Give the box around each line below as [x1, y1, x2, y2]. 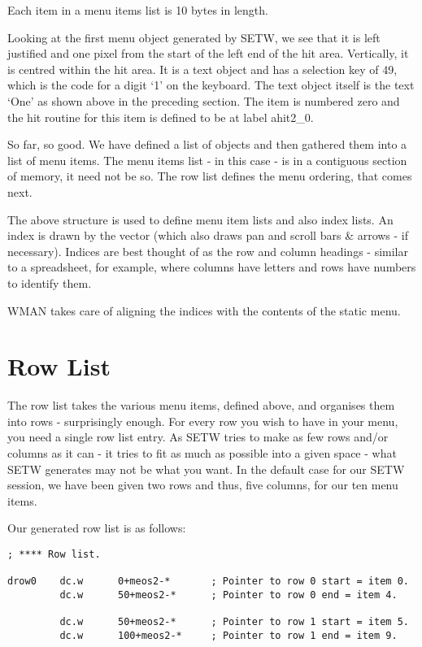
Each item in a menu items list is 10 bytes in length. [7, 2, 268, 18]
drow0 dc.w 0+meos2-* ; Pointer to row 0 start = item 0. [7, 575, 409, 588]
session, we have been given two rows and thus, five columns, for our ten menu [7, 476, 398, 493]
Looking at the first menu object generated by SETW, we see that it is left [7, 28, 381, 46]
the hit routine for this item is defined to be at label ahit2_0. [7, 108, 314, 125]
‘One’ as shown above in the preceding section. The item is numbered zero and [7, 92, 400, 109]
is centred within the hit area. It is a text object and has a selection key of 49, [7, 60, 398, 77]
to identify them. [7, 274, 92, 291]
